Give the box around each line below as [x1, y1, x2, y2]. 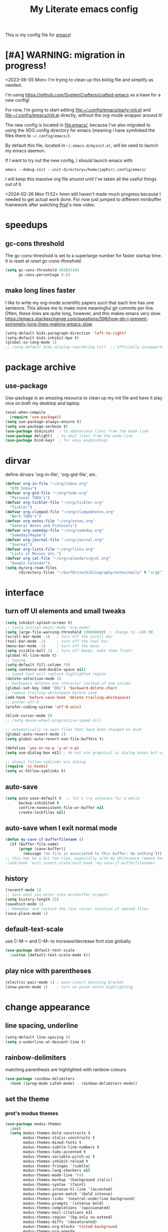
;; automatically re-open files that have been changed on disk [5, 727, 142, 732]
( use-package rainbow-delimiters [5, 1076, 75, 1081]
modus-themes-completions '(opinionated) [23, 1205, 111, 1210]
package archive [5, 362, 76, 373]
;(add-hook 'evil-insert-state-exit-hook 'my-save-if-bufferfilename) [5, 860, 155, 865]
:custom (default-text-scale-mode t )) [9, 953, 91, 958]
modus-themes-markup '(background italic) [23, 1177, 113, 1183]
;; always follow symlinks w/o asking [5, 759, 86, 764]
